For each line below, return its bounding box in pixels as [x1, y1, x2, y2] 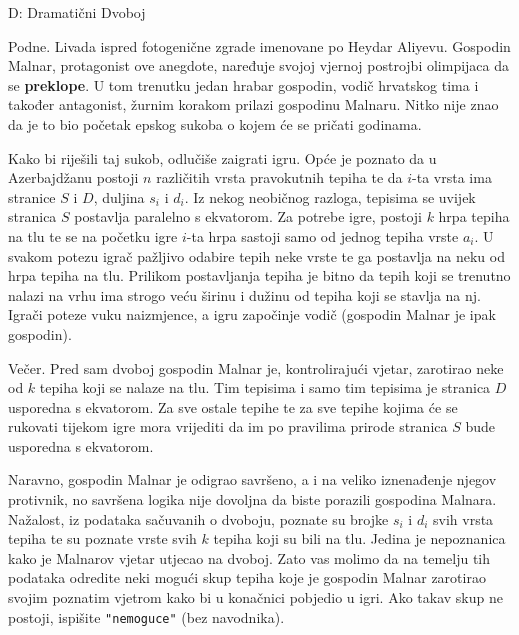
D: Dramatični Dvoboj [8, 2, 146, 22]
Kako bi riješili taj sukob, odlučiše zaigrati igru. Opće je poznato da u [8, 147, 437, 168]
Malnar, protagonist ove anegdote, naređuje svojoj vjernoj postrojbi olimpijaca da [8, 55, 510, 76]
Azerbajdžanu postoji [8, 167, 139, 188]
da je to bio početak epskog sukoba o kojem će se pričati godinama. [8, 113, 422, 134]
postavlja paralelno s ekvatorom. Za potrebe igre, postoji [74, 206, 422, 227]
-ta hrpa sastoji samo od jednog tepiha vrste [186, 225, 459, 246]
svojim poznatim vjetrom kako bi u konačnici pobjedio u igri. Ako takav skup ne [8, 587, 503, 608]
